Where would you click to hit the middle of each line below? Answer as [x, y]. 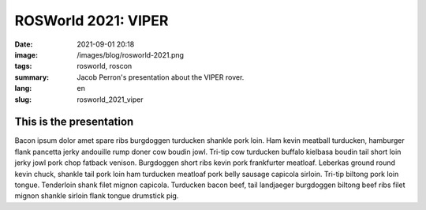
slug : [23, 99]
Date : [24, 44]
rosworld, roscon [105, 66]
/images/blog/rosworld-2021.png [131, 54]
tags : [23, 66]
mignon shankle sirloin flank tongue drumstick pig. [97, 196]
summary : [32, 77]
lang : [23, 88]
